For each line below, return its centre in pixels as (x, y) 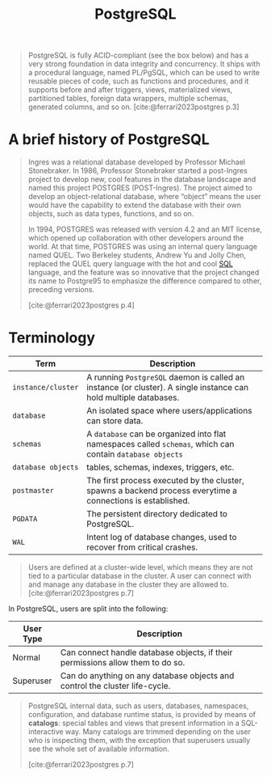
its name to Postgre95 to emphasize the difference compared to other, (145, 281)
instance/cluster (46, 388)
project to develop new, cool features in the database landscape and (142, 180)
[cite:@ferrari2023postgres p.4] (81, 305)
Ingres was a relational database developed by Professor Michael (137, 162)
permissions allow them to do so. (123, 663)
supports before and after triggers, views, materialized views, (130, 90)
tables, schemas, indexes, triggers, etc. (160, 468)
